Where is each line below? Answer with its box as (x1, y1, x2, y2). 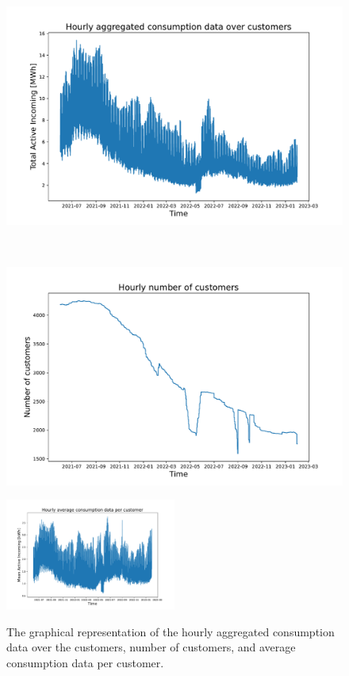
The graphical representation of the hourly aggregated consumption (6, 623, 335, 639)
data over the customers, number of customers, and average (6, 639, 296, 655)
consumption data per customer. (6, 654, 164, 670)
